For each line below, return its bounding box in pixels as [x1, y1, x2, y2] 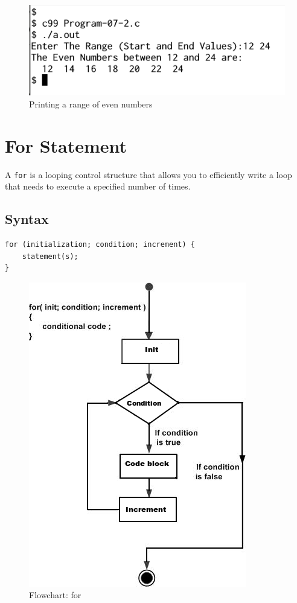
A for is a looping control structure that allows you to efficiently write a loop [5, 168, 292, 180]
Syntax [5, 209, 49, 228]
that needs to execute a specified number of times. [5, 180, 191, 193]
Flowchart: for [29, 589, 81, 601]
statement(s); [22, 252, 78, 261]
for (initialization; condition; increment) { [5, 240, 195, 249]
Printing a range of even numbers [29, 97, 153, 110]
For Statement [5, 133, 127, 158]
